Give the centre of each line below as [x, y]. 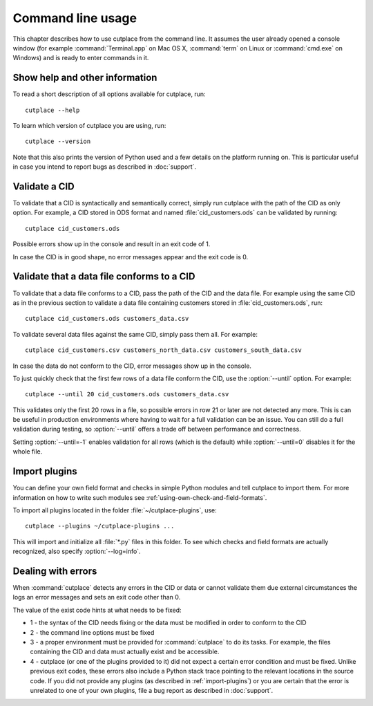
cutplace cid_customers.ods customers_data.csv [107, 319]
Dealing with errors [55, 571]
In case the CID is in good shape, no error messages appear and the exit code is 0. [131, 257]
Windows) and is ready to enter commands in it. [81, 58]
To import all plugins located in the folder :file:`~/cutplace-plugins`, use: [115, 510]
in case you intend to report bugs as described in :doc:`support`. [105, 167]
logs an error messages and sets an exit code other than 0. [97, 597]
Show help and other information [85, 78]
